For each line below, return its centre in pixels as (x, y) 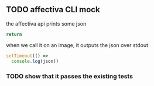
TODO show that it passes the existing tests (70, 76)
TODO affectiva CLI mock (53, 10)
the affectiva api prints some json (46, 24)
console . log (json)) (35, 62)
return (14, 34)
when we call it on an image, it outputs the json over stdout (77, 45)
